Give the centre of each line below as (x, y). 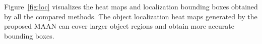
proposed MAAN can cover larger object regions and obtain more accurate (119, 26)
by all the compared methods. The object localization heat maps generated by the (131, 16)
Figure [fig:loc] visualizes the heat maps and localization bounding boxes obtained (131, 6)
